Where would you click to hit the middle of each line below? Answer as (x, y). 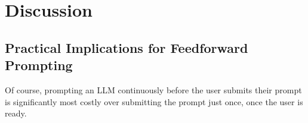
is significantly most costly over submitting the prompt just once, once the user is (154, 101)
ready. (16, 113)
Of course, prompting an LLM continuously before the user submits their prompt (153, 89)
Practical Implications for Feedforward (127, 47)
